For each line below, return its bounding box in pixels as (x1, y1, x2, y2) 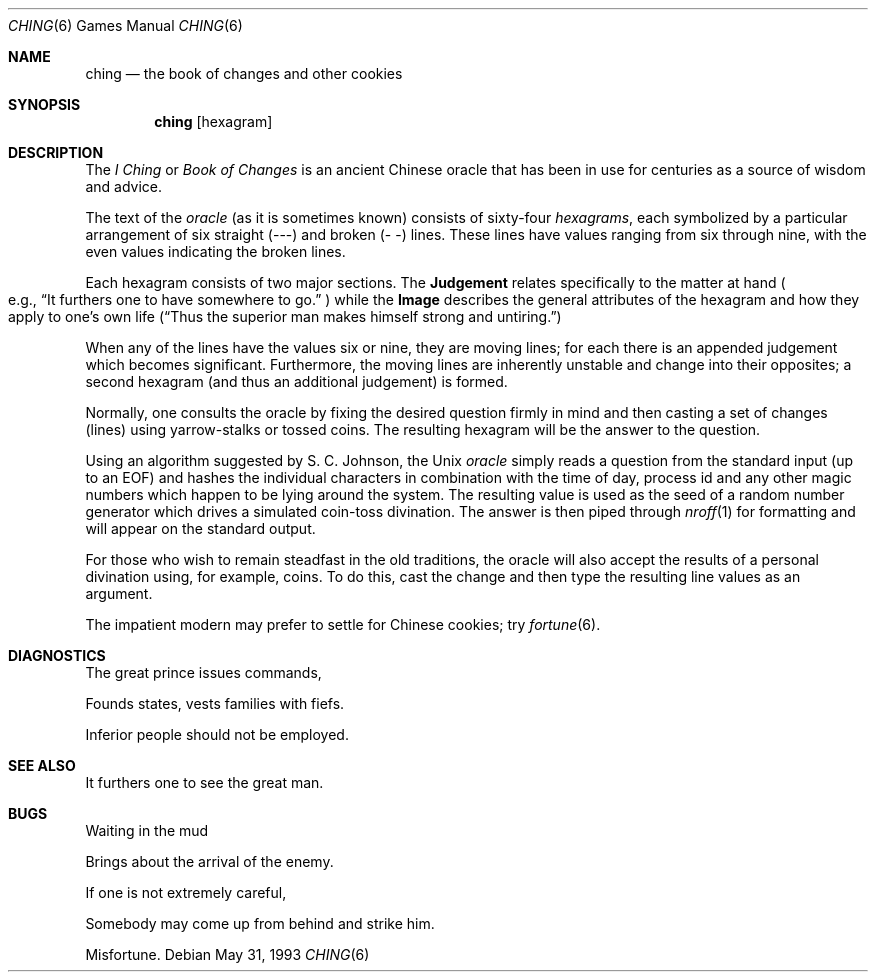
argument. (85, 585, 153, 602)
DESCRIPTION (8, 144, 104, 161)
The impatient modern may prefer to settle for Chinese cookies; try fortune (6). (85, 616, 601, 633)
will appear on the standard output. (85, 520, 316, 537)
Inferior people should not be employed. (85, 726, 349, 743)
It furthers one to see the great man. (85, 774, 324, 791)
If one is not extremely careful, (85, 884, 287, 901)
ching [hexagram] (154, 113, 273, 130)
